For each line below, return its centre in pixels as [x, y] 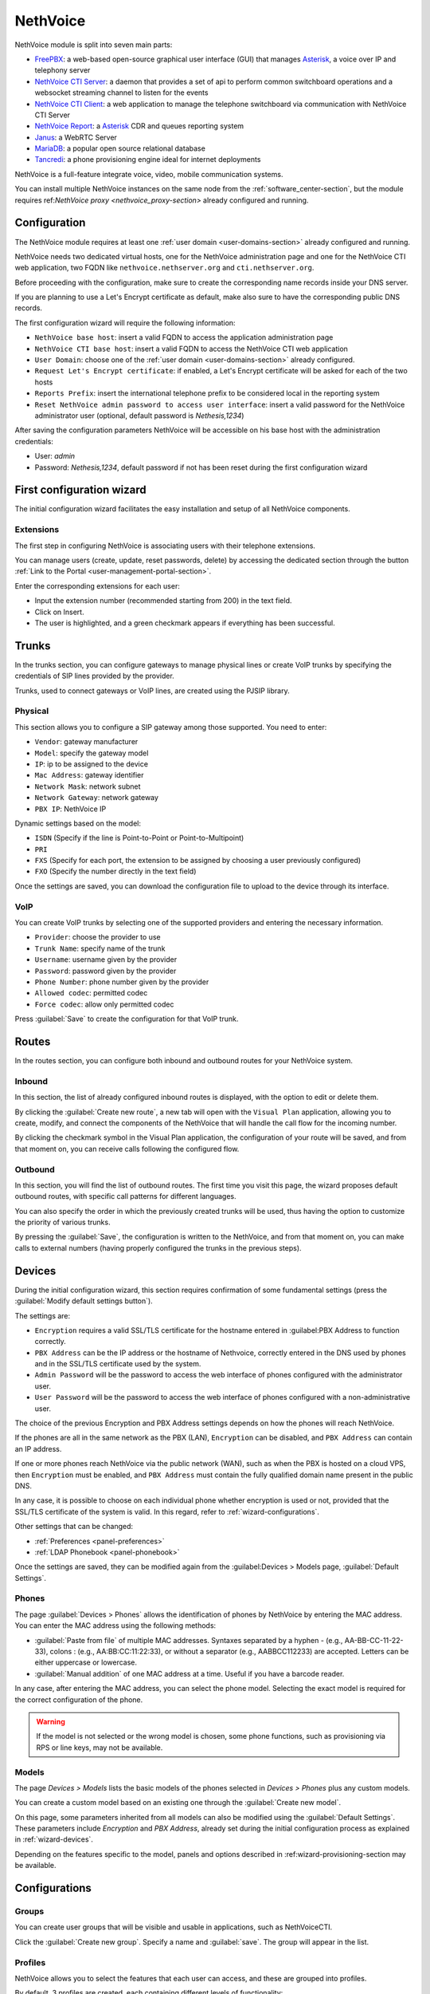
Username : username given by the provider [106, 960]
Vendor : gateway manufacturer [86, 742]
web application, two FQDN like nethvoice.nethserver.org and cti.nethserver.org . [164, 268]
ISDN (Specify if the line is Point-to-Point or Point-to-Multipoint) [139, 838]
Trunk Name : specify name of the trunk [100, 948]
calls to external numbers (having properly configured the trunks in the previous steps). [158, 1247]
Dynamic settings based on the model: [78, 823]
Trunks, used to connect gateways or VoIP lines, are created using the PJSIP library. [152, 691]
